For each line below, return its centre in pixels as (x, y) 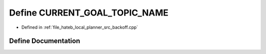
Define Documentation (45, 41)
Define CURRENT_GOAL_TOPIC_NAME (89, 13)
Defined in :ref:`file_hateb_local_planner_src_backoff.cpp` (80, 27)
